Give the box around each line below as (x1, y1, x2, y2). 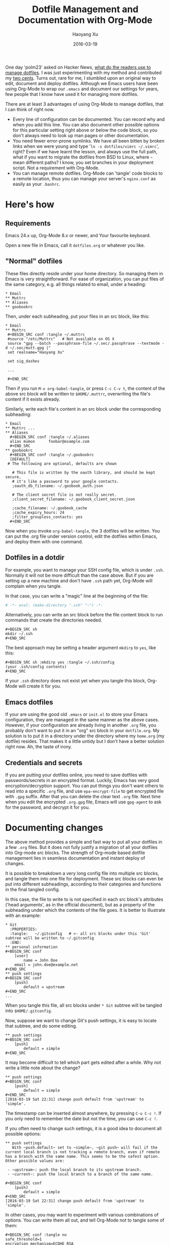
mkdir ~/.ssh (5, 631, 33, 637)
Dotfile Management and (32, 4, 139, 15)
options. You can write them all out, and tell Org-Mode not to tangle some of (5, 1217, 165, 1223)
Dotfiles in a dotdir (5, 553, 65, 562)
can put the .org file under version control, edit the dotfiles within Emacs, (5, 533, 158, 539)
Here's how (5, 199, 55, 210)
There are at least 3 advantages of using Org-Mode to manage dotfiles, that (5, 101, 164, 107)
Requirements (5, 219, 51, 227)
